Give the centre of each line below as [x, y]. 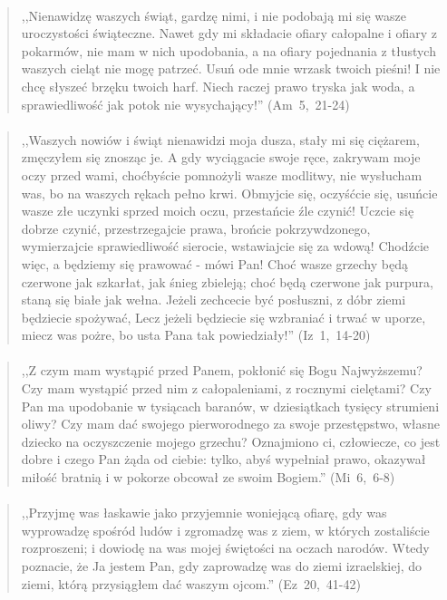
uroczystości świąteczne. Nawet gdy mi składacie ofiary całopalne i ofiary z [229, 33]
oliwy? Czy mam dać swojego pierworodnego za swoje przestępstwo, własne [231, 424]
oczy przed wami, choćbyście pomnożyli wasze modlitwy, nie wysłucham [222, 174]
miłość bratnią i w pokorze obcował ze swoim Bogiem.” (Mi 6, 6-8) [208, 477]
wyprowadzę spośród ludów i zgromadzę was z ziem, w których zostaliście [225, 530]
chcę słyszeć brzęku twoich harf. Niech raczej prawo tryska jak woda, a [218, 86]
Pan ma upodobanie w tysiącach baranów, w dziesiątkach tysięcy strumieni [230, 406]
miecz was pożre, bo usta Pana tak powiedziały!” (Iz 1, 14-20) [196, 335]
